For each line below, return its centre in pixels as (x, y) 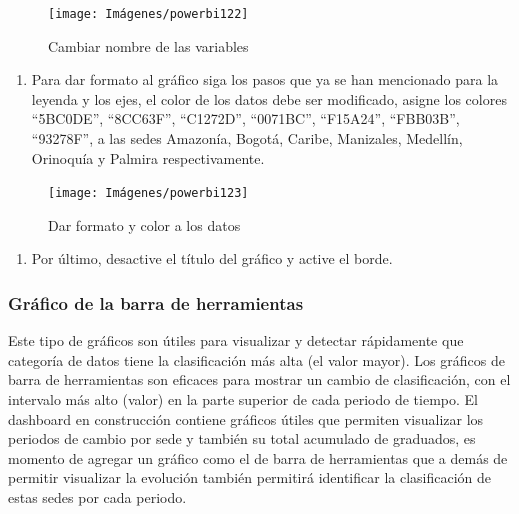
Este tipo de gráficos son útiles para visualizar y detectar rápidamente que (236, 340)
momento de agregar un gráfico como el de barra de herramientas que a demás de (258, 457)
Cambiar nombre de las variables (148, 45)
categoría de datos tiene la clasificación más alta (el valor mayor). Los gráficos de (256, 359)
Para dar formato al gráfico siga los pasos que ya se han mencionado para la (265, 79)
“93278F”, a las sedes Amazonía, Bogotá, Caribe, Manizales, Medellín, (247, 138)
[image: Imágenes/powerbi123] (148, 193)
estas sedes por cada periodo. (97, 497)
